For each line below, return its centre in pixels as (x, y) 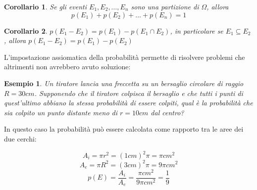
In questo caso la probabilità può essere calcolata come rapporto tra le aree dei (124, 129)
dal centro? (167, 112)
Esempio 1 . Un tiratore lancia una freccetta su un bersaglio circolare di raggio (124, 83)
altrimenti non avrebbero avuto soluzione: (67, 67)
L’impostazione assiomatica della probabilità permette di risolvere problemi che (125, 57)
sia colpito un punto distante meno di (61, 112)
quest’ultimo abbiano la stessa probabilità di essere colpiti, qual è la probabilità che (128, 103)
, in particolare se (197, 30)
